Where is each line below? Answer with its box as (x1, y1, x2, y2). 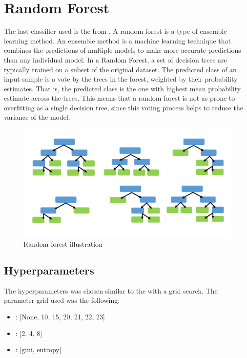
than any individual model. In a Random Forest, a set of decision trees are (4, 54, 227, 64)
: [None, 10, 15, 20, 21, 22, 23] (15, 311, 105, 321)
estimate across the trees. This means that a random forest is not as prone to (4, 93, 235, 103)
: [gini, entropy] (15, 344, 62, 355)
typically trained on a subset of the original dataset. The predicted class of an (4, 64, 237, 74)
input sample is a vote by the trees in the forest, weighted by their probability (4, 74, 238, 84)
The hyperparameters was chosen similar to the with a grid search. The (4, 285, 218, 295)
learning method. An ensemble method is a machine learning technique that (4, 35, 231, 45)
